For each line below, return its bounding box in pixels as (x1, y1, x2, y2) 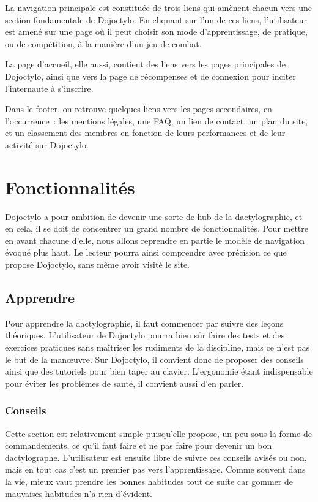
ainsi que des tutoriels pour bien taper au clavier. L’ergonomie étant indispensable (5, 365, 313, 378)
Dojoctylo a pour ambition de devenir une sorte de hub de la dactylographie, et (5, 210, 303, 222)
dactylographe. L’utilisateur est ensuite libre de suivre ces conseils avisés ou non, (5, 451, 307, 463)
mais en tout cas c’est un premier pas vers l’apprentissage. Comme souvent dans (5, 463, 306, 476)
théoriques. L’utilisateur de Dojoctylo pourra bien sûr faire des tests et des (5, 329, 285, 341)
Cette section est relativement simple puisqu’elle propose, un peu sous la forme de (5, 427, 312, 439)
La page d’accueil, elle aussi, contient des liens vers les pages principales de (5, 58, 286, 70)
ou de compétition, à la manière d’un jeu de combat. (5, 37, 202, 50)
